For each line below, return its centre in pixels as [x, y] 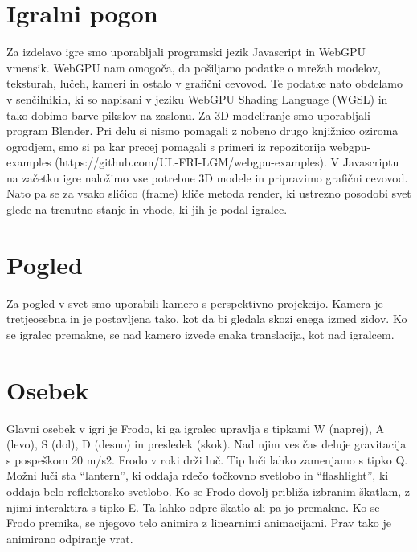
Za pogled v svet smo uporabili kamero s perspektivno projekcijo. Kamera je [195, 303]
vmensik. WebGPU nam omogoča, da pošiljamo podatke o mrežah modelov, [194, 67]
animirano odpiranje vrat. [70, 538]
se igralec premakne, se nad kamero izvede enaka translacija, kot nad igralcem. [200, 334]
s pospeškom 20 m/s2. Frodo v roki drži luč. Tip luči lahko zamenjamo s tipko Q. [207, 459]
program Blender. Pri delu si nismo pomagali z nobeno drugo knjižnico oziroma [202, 131]
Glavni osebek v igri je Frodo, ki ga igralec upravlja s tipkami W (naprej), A [196, 428]
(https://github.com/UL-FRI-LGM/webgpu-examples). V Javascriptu [227, 162]
